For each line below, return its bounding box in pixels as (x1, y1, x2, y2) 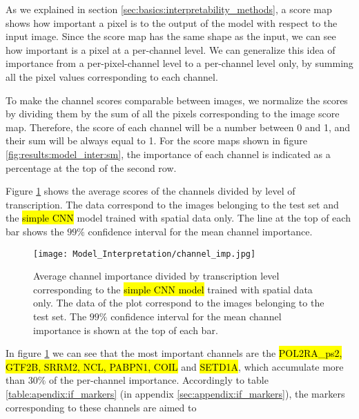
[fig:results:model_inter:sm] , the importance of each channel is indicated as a (6, 146, 331, 161)
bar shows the (6, 224, 64, 238)
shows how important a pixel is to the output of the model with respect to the (6, 15, 338, 30)
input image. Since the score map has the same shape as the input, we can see (6, 29, 336, 43)
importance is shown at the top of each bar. (33, 322, 218, 337)
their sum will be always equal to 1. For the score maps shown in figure (6, 133, 308, 148)
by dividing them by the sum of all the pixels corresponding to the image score (6, 106, 340, 121)
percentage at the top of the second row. (6, 160, 177, 175)
